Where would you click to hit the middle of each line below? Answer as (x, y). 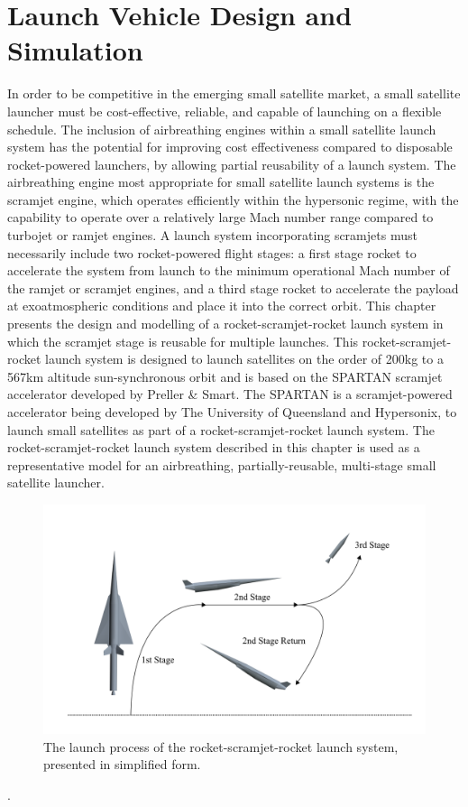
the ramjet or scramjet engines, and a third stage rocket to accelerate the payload (233, 288)
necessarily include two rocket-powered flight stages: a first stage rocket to (212, 252)
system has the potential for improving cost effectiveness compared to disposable (230, 147)
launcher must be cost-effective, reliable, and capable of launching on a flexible (225, 111)
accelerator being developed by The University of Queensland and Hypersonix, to (232, 412)
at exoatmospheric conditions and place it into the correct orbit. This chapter (222, 306)
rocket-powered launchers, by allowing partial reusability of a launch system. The (232, 164)
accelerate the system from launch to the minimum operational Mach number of (229, 270)
